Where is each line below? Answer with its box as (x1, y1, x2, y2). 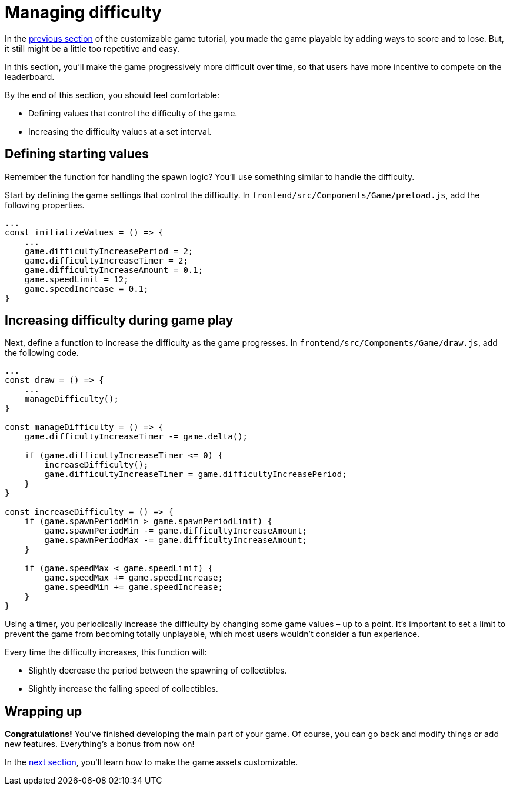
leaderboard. (5, 71, 55, 82)
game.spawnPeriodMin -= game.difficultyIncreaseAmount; (44, 526, 308, 536)
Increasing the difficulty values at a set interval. (28, 126, 212, 136)
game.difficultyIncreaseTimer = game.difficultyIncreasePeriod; (44, 469, 347, 479)
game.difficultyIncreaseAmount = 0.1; (24, 265, 204, 275)
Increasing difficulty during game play (5, 313, 234, 328)
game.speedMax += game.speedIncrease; (44, 573, 223, 583)
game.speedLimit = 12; (24, 274, 129, 284)
